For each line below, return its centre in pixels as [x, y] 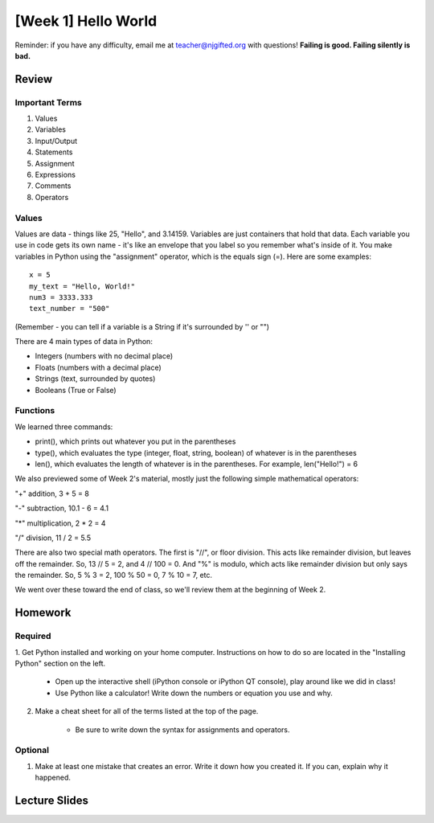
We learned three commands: [64, 427]
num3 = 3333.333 [61, 297]
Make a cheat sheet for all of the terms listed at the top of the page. [147, 711]
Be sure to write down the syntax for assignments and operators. [182, 729]
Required [33, 637]
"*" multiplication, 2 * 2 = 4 [60, 523]
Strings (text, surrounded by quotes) [95, 379]
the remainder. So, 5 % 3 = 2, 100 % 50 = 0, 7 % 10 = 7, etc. [114, 575]
